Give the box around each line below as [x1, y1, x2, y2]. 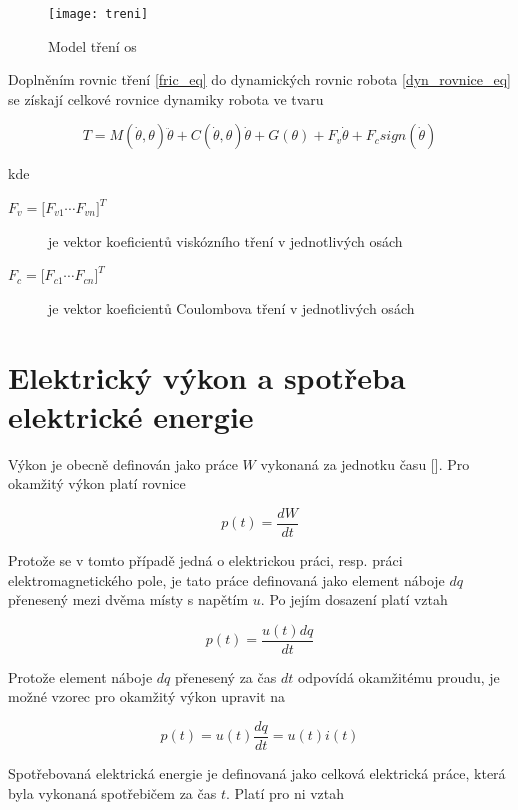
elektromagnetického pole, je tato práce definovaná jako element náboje [8, 569, 445, 590]
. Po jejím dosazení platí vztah [260, 589, 448, 610]
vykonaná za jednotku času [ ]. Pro [260, 453, 470, 474]
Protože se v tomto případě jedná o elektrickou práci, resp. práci [8, 549, 403, 570]
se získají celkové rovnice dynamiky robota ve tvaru [8, 88, 324, 109]
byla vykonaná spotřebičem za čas [8, 782, 217, 803]
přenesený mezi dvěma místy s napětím [8, 589, 249, 610]
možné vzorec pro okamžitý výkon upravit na [8, 686, 286, 707]
